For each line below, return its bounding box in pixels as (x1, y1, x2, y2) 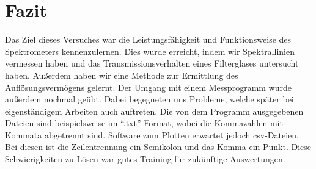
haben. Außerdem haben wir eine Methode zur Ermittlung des (5, 68, 238, 81)
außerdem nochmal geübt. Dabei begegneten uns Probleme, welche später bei (5, 93, 294, 106)
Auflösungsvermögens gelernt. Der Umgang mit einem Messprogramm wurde (5, 81, 292, 93)
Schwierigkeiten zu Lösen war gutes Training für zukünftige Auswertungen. (5, 153, 285, 165)
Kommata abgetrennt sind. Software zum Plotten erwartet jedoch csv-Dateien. (5, 128, 299, 141)
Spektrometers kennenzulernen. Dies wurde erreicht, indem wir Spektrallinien (5, 45, 295, 57)
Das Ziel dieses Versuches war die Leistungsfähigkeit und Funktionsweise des (5, 33, 292, 46)
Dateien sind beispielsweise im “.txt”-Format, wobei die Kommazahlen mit (5, 117, 283, 129)
